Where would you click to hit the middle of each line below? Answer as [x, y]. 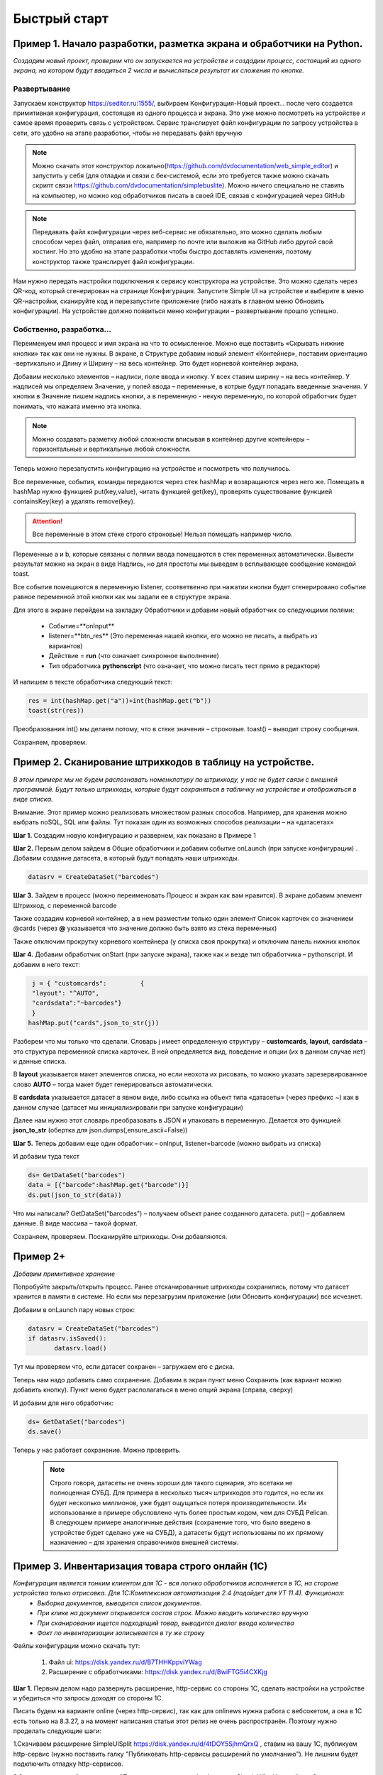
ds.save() [45, 1431]
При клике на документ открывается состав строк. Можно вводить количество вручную [173, 1613]
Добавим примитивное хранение [64, 1274]
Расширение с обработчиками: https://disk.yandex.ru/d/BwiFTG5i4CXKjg [158, 1672]
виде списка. [33, 799]
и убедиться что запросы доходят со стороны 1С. [88, 1698]
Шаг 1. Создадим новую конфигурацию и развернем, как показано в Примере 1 [135, 835]
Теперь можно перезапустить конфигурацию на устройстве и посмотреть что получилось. [152, 469]
